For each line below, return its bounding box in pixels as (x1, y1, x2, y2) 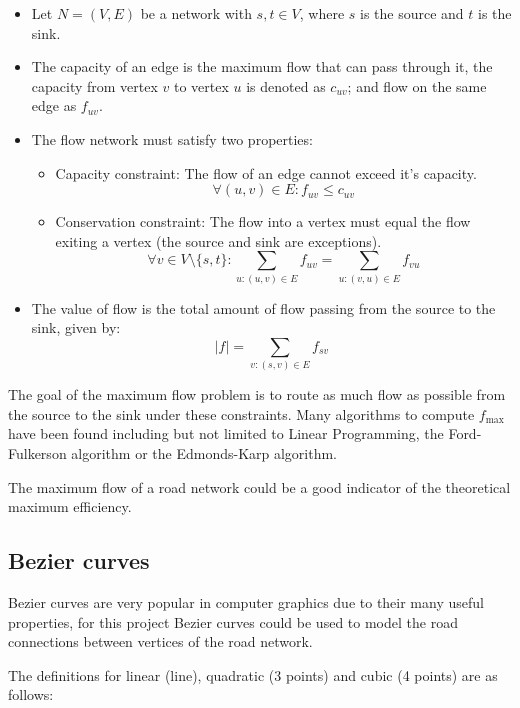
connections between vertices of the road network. (8, 631, 313, 652)
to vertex (173, 75, 229, 96)
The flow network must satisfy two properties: (31, 128, 313, 149)
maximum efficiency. (8, 496, 132, 517)
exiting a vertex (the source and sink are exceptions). (55, 230, 382, 251)
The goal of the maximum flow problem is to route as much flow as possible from (8, 384, 506, 405)
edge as (31, 95, 77, 116)
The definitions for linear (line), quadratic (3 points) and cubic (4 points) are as (8, 664, 498, 685)
